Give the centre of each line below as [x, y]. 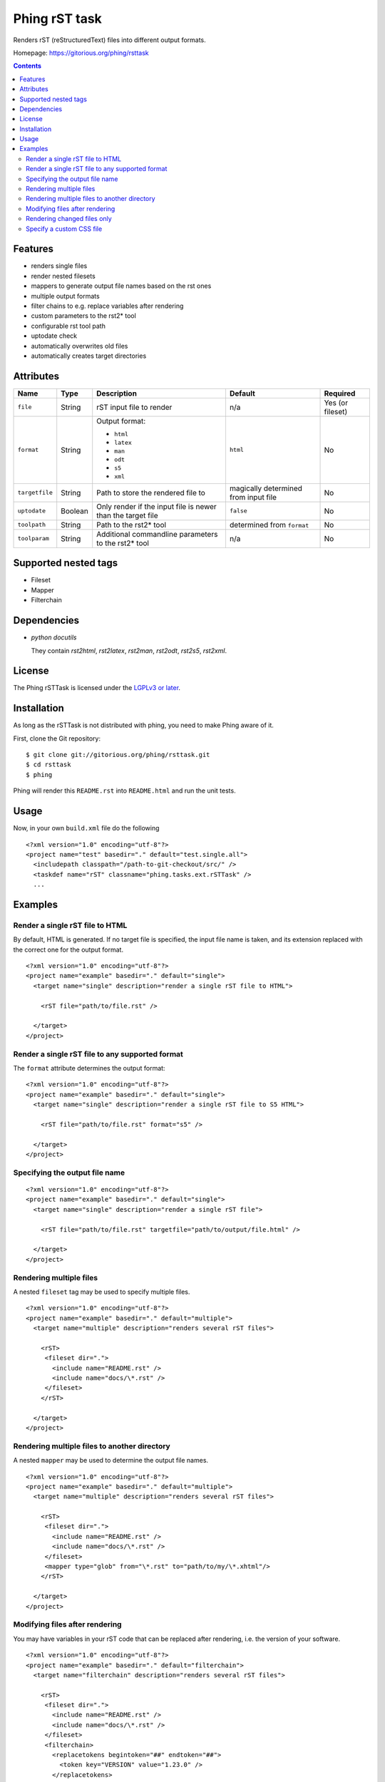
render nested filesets [63, 276]
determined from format [269, 525]
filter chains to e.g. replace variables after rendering [107, 306]
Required [340, 393]
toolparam [34, 539]
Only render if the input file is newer [156, 506]
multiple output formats [65, 296]
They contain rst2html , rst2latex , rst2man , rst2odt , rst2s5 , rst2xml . [129, 650]
